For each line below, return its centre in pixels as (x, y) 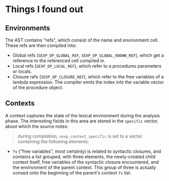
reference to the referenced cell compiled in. (59, 61)
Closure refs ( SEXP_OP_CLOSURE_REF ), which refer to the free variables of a (88, 77)
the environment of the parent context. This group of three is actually (84, 167)
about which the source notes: (37, 126)
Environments (28, 28)
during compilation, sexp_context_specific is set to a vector (80, 136)
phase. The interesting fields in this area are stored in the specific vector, (82, 121)
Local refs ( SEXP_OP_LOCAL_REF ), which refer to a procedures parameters (87, 66)
